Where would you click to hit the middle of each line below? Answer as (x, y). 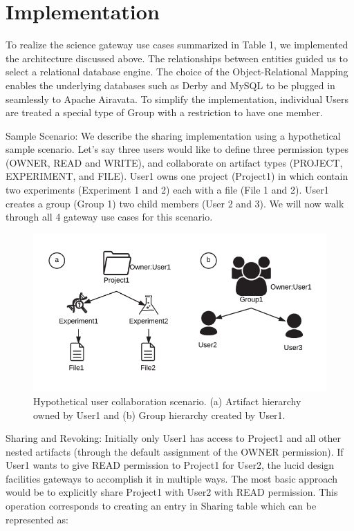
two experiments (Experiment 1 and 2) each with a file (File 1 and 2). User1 (167, 190)
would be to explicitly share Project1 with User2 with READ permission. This (172, 492)
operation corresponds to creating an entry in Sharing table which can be (161, 506)
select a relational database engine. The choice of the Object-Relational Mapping (177, 72)
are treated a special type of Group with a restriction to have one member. (164, 112)
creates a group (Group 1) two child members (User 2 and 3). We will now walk (175, 203)
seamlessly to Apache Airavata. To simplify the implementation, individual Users (177, 99)
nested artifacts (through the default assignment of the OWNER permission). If (175, 451)
